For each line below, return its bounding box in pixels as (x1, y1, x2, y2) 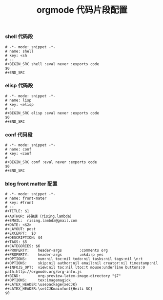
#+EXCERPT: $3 (5, 231, 36, 236)
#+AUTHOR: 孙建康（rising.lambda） (5, 214, 74, 219)
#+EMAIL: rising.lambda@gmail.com (5, 218, 78, 223)
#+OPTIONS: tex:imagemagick (5, 278, 71, 283)
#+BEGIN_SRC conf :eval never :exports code (5, 160, 97, 165)
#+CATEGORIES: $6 (5, 244, 41, 249)
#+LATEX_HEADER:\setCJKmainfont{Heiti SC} (5, 286, 93, 291)
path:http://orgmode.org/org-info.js (5, 269, 82, 274)
